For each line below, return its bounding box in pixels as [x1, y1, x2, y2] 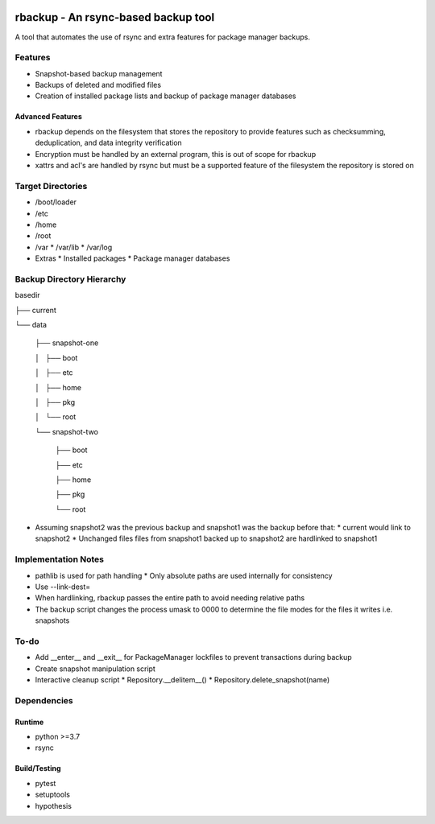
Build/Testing [14, 764, 61, 773]
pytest [35, 778, 56, 788]
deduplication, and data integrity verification [35, 138, 183, 148]
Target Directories [14, 180, 88, 192]
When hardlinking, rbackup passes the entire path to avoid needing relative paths [35, 593, 305, 603]
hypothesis [35, 801, 72, 810]
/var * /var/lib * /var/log [35, 242, 113, 252]
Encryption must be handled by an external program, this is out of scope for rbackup [35, 149, 317, 159]
